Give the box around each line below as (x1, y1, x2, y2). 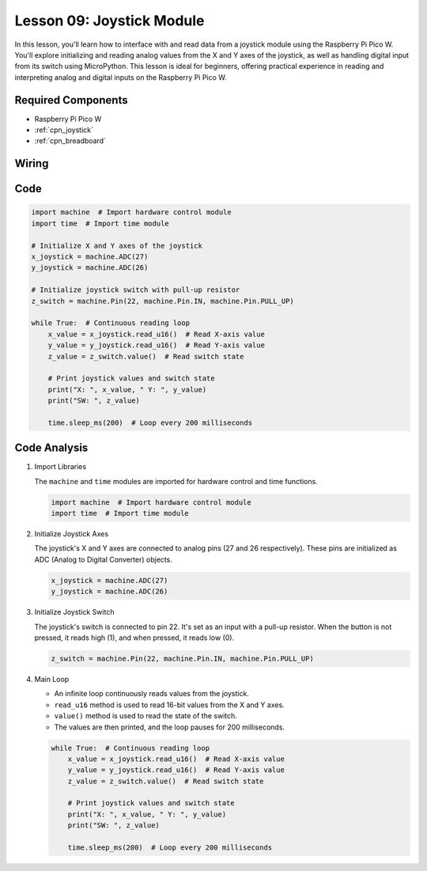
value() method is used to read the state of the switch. (54, 711, 237, 721)
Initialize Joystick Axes (34, 529, 109, 539)
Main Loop (34, 674, 70, 684)
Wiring (14, 157, 49, 170)
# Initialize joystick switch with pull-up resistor (31, 286, 240, 294)
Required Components (14, 93, 128, 107)
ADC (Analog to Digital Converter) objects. (34, 555, 173, 564)
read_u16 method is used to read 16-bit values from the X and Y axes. (54, 700, 285, 710)
